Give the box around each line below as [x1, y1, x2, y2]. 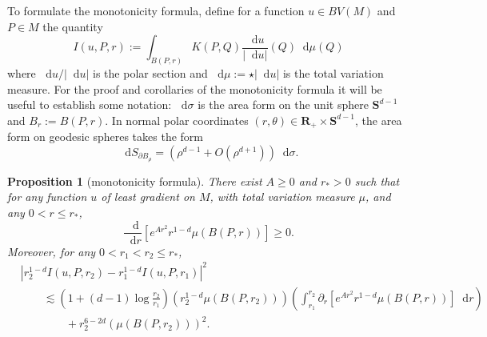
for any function [7, 188, 87, 205]
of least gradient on [101, 188, 195, 205]
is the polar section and [93, 65, 208, 82]
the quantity [42, 18, 103, 34]
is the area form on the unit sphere [198, 96, 369, 113]
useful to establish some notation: [7, 96, 172, 113]
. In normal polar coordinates [105, 111, 249, 128]
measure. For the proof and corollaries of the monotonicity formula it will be [7, 80, 382, 97]
